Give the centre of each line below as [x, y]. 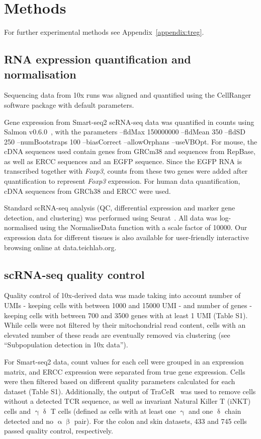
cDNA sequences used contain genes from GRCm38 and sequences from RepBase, [130, 151]
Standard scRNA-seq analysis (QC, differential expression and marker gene [120, 208]
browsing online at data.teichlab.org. [60, 247]
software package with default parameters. [69, 104]
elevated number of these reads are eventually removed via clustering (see [117, 335]
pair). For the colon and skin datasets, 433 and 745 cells [160, 421]
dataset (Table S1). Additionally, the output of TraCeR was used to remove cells [130, 391]
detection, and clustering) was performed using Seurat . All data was [111, 217]
